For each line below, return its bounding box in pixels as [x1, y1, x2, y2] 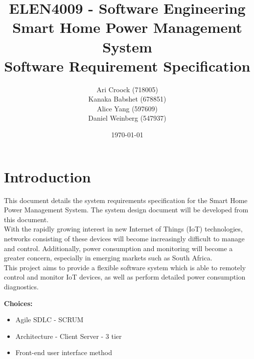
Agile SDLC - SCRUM [15, 314, 84, 325]
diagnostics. [4, 281, 39, 291]
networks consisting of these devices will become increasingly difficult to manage [4, 233, 245, 243]
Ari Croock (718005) [96, 84, 158, 94]
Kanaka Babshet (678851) [88, 94, 166, 104]
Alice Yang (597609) [96, 103, 158, 113]
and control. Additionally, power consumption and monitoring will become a [4, 243, 233, 253]
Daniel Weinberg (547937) [88, 113, 166, 123]
